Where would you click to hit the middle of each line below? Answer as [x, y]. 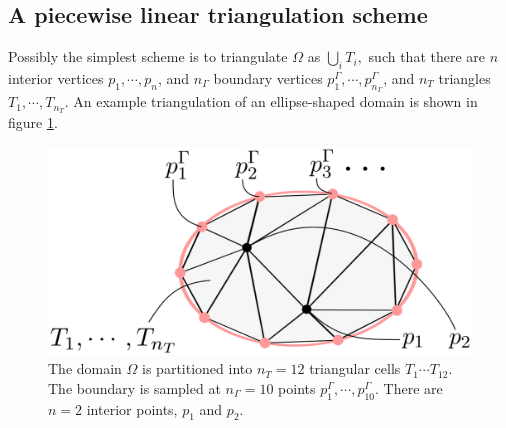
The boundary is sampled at [134, 387]
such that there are [427, 56]
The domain [85, 368]
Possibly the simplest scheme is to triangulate [148, 56]
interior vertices [56, 78]
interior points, [132, 408]
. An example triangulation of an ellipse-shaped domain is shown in [271, 101]
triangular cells [355, 368]
